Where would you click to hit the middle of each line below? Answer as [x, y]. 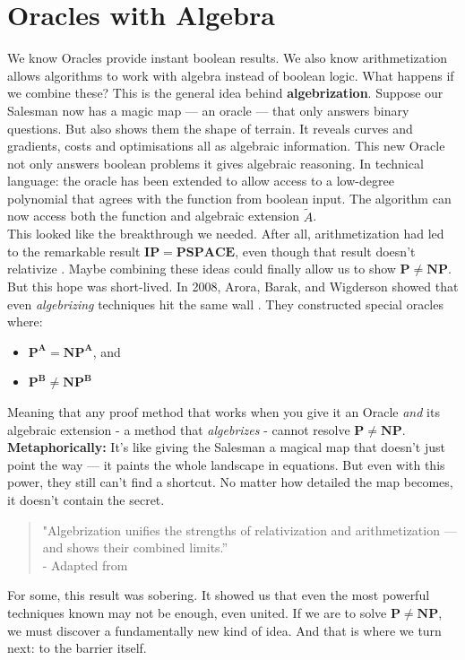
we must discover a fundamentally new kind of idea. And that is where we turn [224, 630]
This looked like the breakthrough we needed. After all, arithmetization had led [226, 234]
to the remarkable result [74, 251]
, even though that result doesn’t [325, 251]
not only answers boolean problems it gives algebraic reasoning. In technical [215, 163]
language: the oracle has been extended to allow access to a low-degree [201, 181]
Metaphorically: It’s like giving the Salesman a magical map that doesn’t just [226, 447]
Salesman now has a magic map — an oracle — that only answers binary [208, 110]
